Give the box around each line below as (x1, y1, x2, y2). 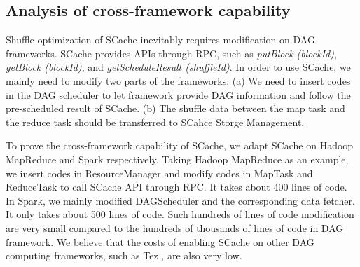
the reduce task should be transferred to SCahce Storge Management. (6, 114, 305, 129)
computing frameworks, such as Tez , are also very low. (6, 248, 242, 263)
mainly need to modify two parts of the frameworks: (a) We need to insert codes (6, 73, 351, 88)
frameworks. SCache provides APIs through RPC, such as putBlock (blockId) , (6, 46, 337, 60)
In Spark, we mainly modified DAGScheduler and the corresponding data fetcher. (6, 193, 355, 207)
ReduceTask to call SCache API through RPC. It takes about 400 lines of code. (6, 179, 347, 194)
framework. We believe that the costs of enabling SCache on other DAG (6, 234, 314, 249)
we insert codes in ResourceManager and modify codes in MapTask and (6, 165, 313, 180)
